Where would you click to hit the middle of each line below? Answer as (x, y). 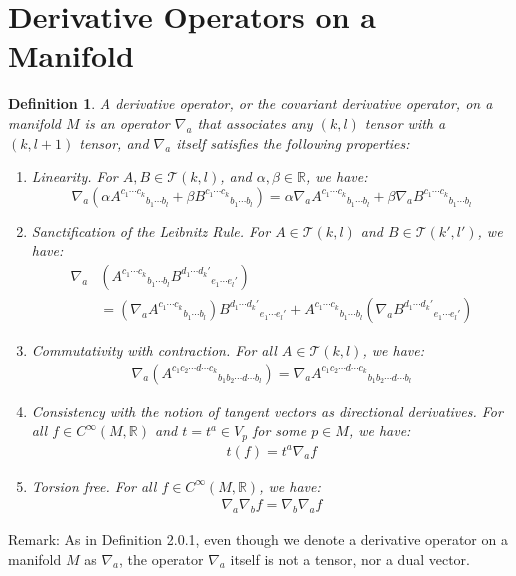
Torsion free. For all (94, 485)
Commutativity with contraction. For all (154, 349)
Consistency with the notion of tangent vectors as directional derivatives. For (267, 410)
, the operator (161, 558)
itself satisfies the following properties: (293, 142)
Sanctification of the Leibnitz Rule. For (151, 230)
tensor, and (114, 142)
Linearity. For (74, 176)
